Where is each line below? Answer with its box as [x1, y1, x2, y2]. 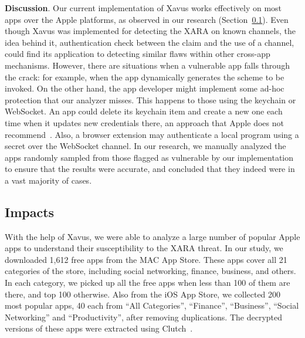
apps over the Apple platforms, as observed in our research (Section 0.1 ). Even [5, 13, 289, 25]
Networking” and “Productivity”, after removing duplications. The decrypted [5, 310, 283, 323]
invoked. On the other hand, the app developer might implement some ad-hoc [5, 82, 284, 94]
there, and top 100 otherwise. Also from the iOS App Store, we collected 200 [5, 288, 281, 300]
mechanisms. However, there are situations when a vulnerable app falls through [5, 59, 290, 71]
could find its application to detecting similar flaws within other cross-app [5, 48, 270, 60]
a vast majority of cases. [5, 174, 92, 186]
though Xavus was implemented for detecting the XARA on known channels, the [5, 25, 296, 37]
